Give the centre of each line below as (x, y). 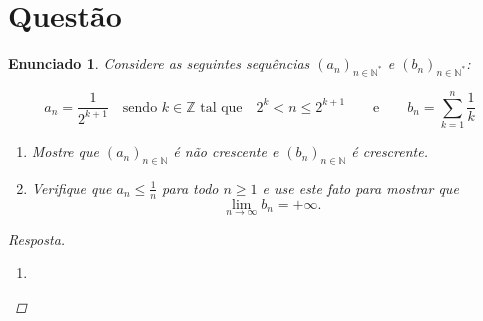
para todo (190, 187)
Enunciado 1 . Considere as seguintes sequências (159, 63)
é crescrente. (389, 151)
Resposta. (37, 238)
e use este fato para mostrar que (360, 187)
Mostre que (65, 151)
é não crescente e (226, 151)
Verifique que (71, 187)
